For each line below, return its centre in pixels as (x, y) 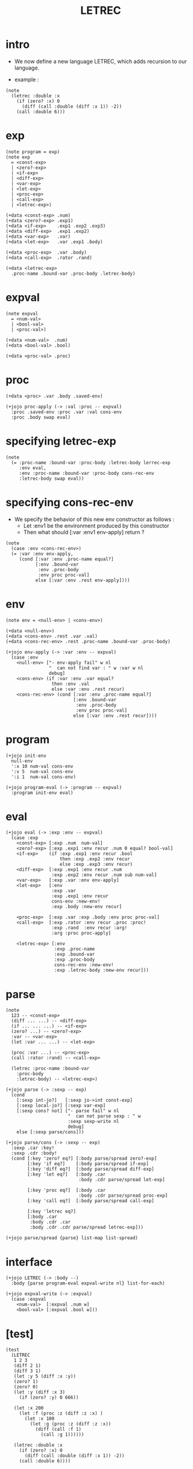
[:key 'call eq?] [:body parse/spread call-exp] (91, 1201)
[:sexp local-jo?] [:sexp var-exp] (61, 1106)
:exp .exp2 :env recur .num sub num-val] (104, 875)
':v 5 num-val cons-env (42, 771)
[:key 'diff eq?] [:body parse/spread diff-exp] (91, 1169)
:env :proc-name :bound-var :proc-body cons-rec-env (87, 473)
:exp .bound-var (74, 954)
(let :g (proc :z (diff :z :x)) (71, 1424)
